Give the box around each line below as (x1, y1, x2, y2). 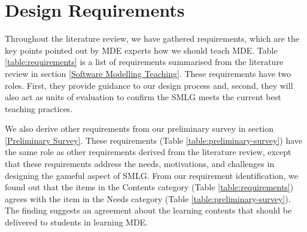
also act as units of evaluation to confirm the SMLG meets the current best (5, 91, 281, 103)
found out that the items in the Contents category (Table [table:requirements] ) (5, 181, 294, 193)
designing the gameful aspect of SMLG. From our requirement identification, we (5, 169, 299, 181)
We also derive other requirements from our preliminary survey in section (5, 122, 274, 135)
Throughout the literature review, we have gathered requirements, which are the (5, 32, 299, 45)
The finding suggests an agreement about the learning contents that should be (5, 204, 292, 216)
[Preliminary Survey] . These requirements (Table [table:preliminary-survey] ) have (5, 134, 303, 146)
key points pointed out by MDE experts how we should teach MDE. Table (5, 44, 278, 56)
